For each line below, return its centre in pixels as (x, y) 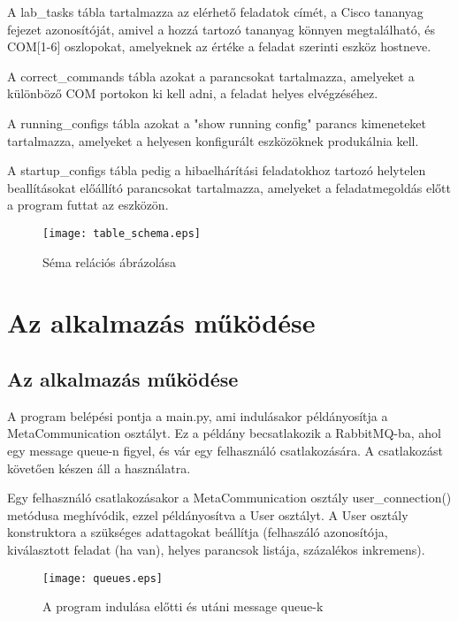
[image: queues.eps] (103, 578)
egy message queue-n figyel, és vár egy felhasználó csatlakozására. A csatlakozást (225, 450)
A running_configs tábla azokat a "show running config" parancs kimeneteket (217, 123)
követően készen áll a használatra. (99, 468)
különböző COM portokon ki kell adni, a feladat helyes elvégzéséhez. (193, 93)
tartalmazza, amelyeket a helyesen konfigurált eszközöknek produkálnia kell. (213, 140)
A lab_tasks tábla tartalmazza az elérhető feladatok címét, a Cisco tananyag (215, 11)
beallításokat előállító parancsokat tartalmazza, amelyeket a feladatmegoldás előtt (229, 187)
